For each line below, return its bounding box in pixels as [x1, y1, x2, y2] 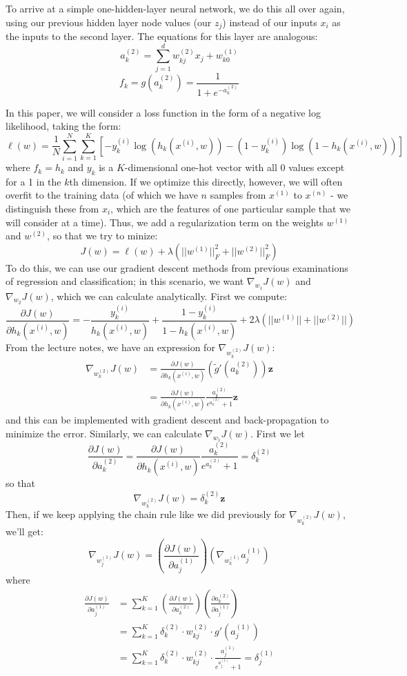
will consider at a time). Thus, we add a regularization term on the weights [6, 215, 324, 229]
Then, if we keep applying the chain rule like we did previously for [6, 507, 286, 521]
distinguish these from [6, 201, 99, 216]
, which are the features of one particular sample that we [110, 201, 351, 216]
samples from [210, 188, 266, 202]
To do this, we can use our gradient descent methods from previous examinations [6, 260, 348, 275]
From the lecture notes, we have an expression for [6, 339, 215, 354]
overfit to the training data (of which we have [6, 188, 198, 202]
